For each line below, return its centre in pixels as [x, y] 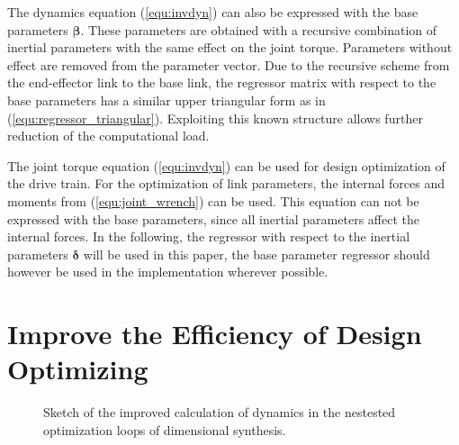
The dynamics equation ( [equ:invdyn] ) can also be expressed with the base [213, 12]
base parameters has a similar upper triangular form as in [166, 100]
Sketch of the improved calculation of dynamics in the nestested [220, 412]
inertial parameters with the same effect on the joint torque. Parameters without [230, 47]
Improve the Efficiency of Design [215, 334]
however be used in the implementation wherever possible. [168, 272]
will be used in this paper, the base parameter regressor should [256, 254]
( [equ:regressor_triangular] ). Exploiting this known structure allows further [215, 118]
